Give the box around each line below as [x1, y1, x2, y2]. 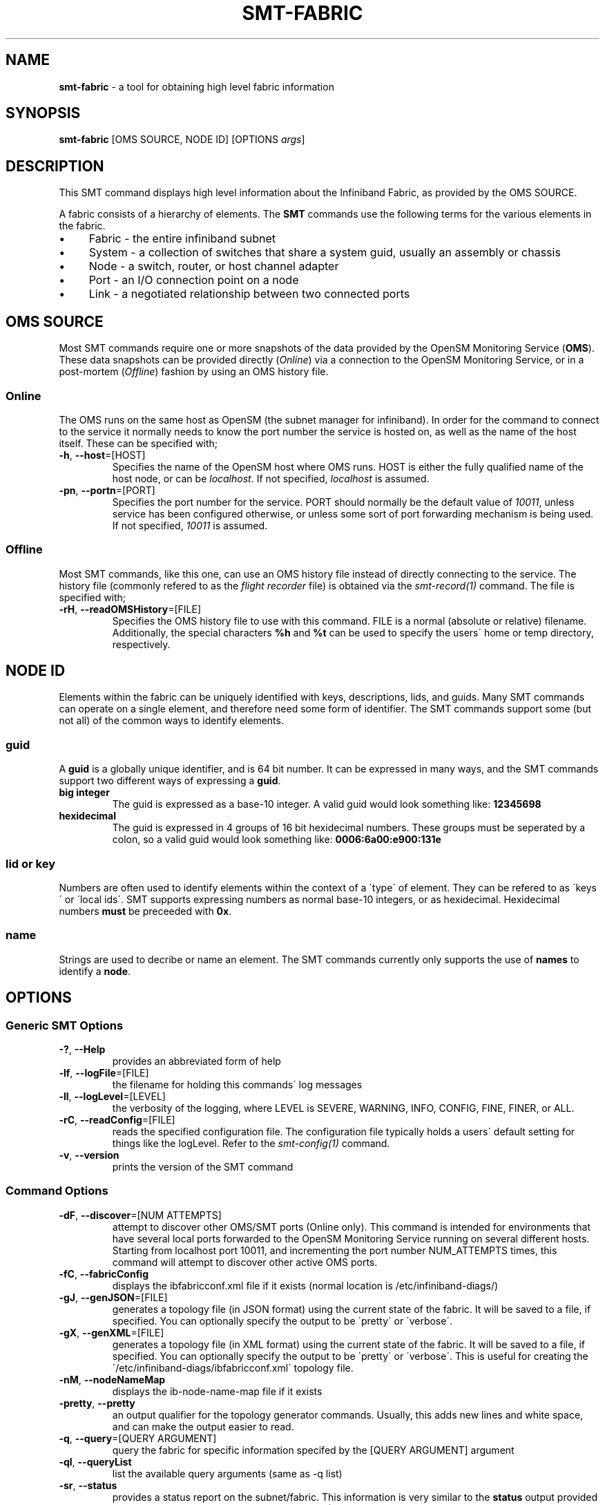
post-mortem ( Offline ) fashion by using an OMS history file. [59, 366, 329, 378]
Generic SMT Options [6, 1018, 124, 1032]
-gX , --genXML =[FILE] [59, 1326, 164, 1338]
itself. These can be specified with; [59, 437, 218, 449]
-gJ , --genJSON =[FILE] [59, 1291, 168, 1303]
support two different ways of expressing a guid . [59, 775, 281, 787]
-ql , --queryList [59, 1455, 132, 1468]
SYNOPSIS [6, 104, 81, 122]
